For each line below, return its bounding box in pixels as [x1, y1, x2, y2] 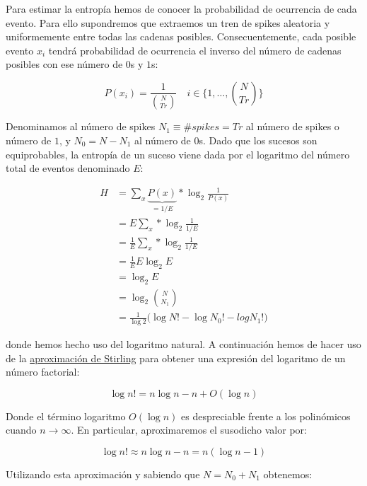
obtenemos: [263, 467, 313, 482]
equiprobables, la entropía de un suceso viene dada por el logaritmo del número [6, 146, 350, 161]
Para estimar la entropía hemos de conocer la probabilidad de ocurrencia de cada [6, 1, 357, 16]
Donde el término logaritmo [6, 408, 126, 423]
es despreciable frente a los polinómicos [180, 408, 351, 423]
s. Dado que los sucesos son [199, 133, 318, 147]
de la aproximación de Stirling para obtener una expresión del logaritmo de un [6, 350, 346, 365]
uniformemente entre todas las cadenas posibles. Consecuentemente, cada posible [6, 29, 356, 44]
